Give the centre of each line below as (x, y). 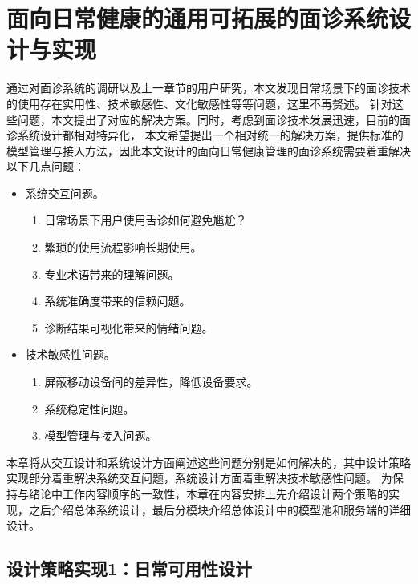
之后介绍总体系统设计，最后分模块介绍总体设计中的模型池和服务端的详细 (219, 509)
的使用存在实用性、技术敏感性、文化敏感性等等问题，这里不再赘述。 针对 (199, 103)
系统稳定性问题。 (89, 408)
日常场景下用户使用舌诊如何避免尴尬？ (146, 220)
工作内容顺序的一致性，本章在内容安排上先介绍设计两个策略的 (225, 493)
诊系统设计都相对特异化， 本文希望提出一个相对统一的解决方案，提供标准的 (205, 135)
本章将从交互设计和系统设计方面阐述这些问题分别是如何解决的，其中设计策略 (209, 462)
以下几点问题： (46, 166)
